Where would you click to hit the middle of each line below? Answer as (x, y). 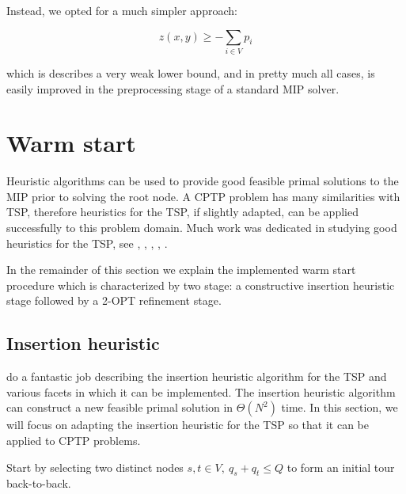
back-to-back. (39, 483)
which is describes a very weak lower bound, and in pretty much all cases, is (191, 72)
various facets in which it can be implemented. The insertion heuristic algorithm (201, 391)
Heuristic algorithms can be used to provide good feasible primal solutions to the (203, 181)
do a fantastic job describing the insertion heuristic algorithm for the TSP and (197, 376)
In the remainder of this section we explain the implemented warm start (181, 270)
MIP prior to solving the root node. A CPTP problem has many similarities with (203, 196)
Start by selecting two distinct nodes (95, 467)
